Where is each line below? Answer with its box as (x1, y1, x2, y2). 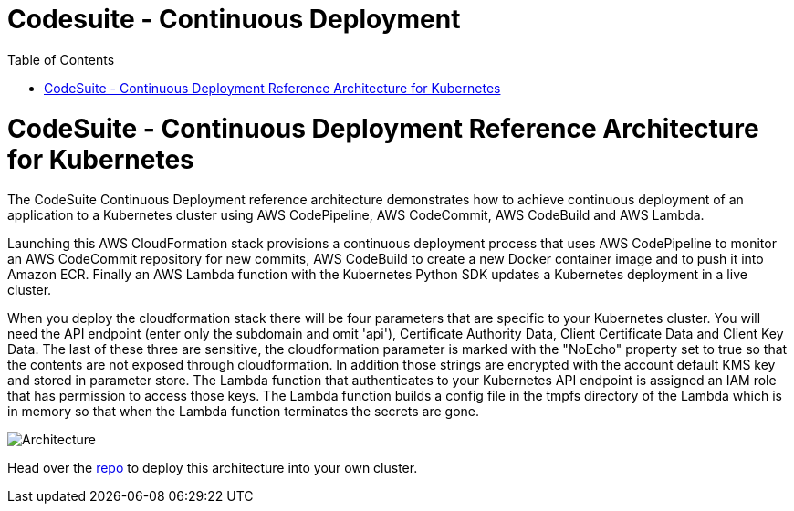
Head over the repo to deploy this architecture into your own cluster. (7, 460, 418, 476)
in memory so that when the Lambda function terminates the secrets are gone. (7, 403, 480, 420)
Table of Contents (7, 51, 115, 68)
